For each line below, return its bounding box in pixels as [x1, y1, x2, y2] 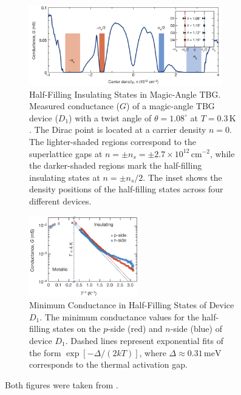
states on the [52, 322, 101, 335]
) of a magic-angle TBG [126, 100, 215, 112]
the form [29, 346, 61, 359]
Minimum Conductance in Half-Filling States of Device [29, 299, 234, 311]
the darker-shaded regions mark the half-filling [29, 159, 202, 172]
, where [139, 346, 166, 359]
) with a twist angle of [69, 111, 152, 124]
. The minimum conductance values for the [39, 310, 199, 323]
